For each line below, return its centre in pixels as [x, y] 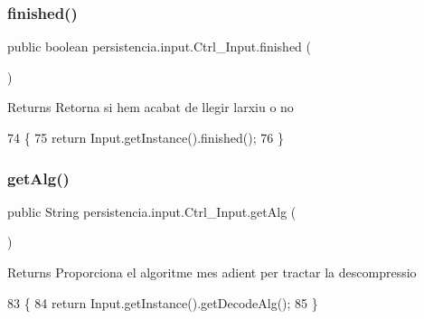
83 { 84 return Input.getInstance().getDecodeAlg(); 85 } [163, 302]
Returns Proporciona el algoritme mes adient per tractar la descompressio [212, 272]
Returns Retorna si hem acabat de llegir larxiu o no [151, 107]
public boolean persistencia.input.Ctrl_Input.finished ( [160, 47]
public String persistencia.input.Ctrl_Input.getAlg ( [152, 211]
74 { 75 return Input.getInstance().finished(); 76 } [146, 137]
